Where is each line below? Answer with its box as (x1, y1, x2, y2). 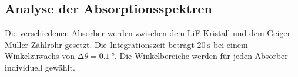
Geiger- (267, 27, 293, 39)
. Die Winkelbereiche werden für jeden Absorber (114, 50, 288, 62)
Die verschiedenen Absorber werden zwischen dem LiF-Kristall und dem (5, 27, 264, 39)
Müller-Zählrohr (5, 38, 62, 50)
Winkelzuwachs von (5, 50, 75, 62)
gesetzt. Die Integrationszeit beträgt (65, 38, 195, 50)
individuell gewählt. (5, 61, 75, 73)
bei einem (213, 38, 248, 50)
